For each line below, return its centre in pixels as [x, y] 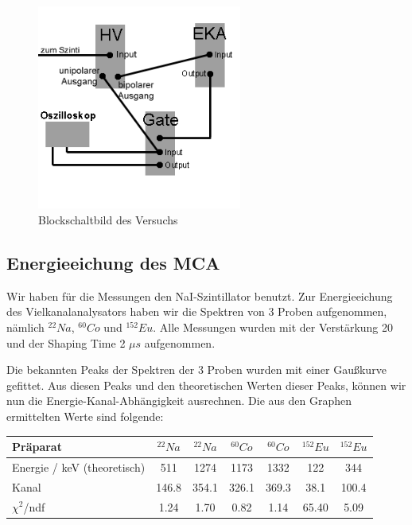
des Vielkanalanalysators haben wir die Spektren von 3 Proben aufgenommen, [197, 311]
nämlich [25, 327]
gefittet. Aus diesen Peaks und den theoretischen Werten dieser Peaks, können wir [206, 385]
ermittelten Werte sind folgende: [85, 416]
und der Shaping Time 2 [66, 342]
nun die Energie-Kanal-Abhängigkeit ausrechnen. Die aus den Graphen [179, 401]
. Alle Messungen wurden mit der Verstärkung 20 [273, 327]
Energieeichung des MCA [113, 262]
